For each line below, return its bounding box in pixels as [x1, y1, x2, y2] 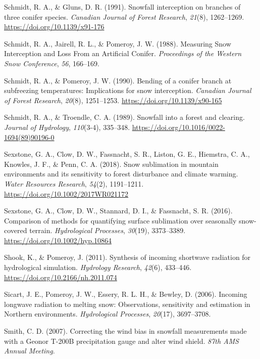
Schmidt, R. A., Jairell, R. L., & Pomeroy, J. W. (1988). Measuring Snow [4, 38, 231, 49]
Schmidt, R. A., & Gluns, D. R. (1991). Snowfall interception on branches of [4, 2, 241, 12]
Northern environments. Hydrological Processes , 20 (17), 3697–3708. [4, 308, 211, 319]
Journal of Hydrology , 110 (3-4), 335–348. [4, 121, 130, 132]
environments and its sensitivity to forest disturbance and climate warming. [4, 168, 238, 179]
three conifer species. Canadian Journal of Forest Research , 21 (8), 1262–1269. [4, 11, 244, 22]
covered [4, 225, 27, 236]
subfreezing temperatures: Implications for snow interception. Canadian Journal [4, 85, 251, 96]
